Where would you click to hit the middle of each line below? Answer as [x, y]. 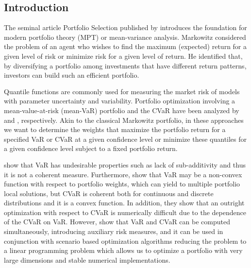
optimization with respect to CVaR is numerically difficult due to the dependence [125, 212]
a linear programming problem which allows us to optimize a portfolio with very [123, 250]
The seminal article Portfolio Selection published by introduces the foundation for [125, 27]
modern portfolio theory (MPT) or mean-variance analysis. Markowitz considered [125, 37]
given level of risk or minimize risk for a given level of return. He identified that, [123, 56]
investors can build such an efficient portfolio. [72, 75]
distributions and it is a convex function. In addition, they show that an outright [124, 203]
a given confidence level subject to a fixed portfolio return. [91, 148]
